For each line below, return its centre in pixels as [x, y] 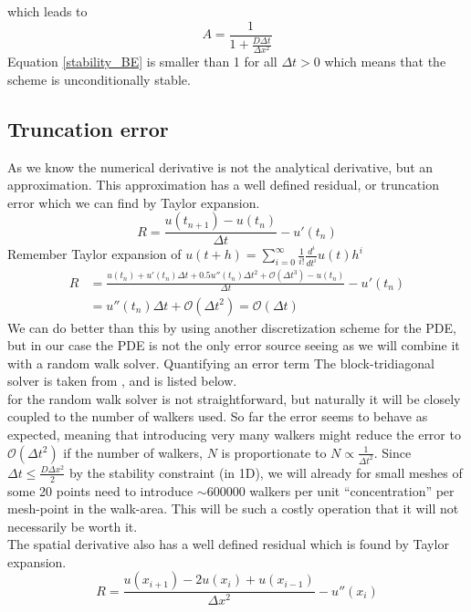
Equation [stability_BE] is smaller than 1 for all [142, 62]
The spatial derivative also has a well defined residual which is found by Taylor [228, 544]
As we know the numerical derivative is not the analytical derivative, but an [220, 166]
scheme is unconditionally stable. [99, 79]
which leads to [47, 11]
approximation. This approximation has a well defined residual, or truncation [223, 185]
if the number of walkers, [133, 452]
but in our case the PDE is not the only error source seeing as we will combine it [234, 345]
